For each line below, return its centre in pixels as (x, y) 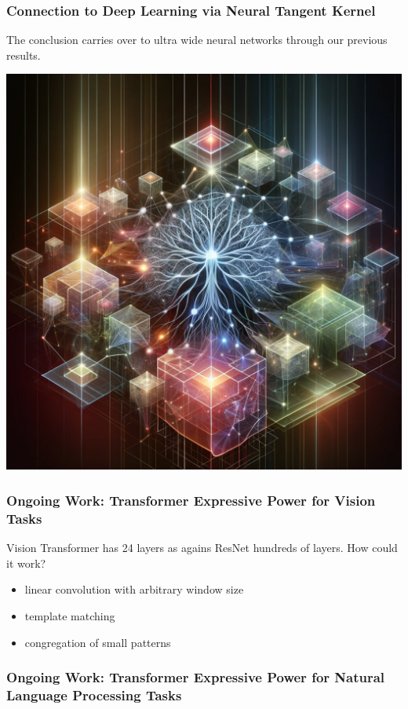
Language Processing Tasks (94, 694)
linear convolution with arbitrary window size (134, 589)
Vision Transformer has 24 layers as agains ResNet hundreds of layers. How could (202, 548)
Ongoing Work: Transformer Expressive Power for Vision (191, 500)
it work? (26, 563)
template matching (70, 615)
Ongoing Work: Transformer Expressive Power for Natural (196, 677)
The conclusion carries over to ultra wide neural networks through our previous (197, 40)
